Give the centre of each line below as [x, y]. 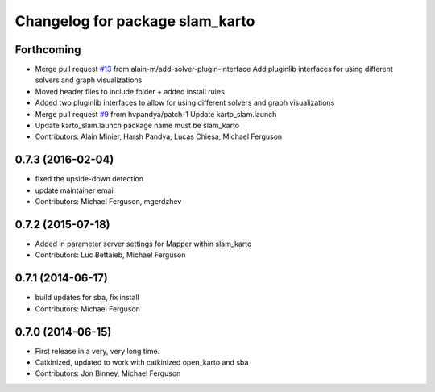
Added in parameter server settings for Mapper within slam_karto [143, 244]
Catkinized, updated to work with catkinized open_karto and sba [142, 362]
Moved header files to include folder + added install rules [130, 91]
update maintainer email [75, 190]
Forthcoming [48, 50]
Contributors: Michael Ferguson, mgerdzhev [108, 202]
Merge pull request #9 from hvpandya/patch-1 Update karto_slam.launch [156, 114]
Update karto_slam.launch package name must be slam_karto [137, 126]
